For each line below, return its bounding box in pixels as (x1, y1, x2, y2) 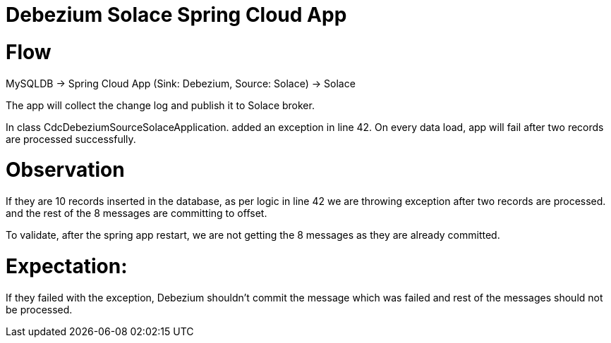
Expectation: (6, 254, 128, 278)
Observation (6, 158, 125, 182)
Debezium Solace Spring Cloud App (6, 3, 347, 27)
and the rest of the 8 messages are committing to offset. (6, 207, 267, 219)
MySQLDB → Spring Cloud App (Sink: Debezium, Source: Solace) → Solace (6, 77, 356, 89)
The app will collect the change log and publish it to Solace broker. (6, 99, 315, 111)
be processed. (6, 303, 73, 316)
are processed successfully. (6, 132, 136, 145)
